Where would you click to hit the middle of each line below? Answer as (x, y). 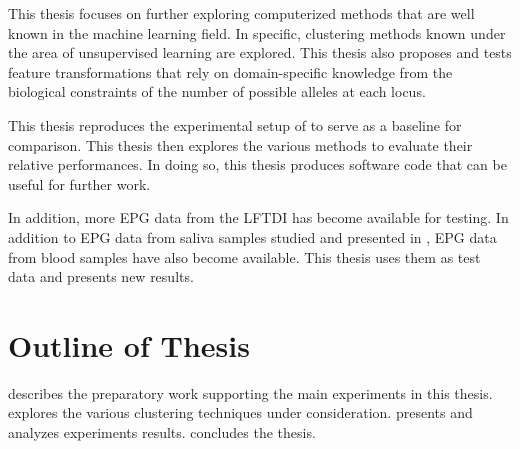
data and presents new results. (101, 276)
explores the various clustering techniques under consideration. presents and (240, 412)
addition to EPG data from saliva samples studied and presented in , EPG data (252, 236)
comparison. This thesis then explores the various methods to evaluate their (240, 144)
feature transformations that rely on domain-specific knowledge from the (230, 71)
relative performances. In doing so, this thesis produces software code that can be (257, 164)
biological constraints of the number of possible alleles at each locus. (217, 91)
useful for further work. (79, 183)
